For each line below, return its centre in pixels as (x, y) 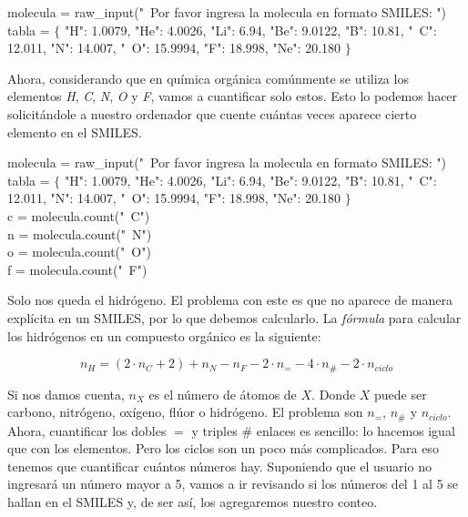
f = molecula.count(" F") (77, 269)
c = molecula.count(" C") (79, 215)
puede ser (401, 394)
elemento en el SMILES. (75, 132)
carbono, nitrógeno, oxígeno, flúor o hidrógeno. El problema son (185, 412)
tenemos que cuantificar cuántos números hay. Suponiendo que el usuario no (219, 466)
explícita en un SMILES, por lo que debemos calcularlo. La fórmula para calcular (234, 317)
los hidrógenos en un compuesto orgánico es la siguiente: (164, 335)
